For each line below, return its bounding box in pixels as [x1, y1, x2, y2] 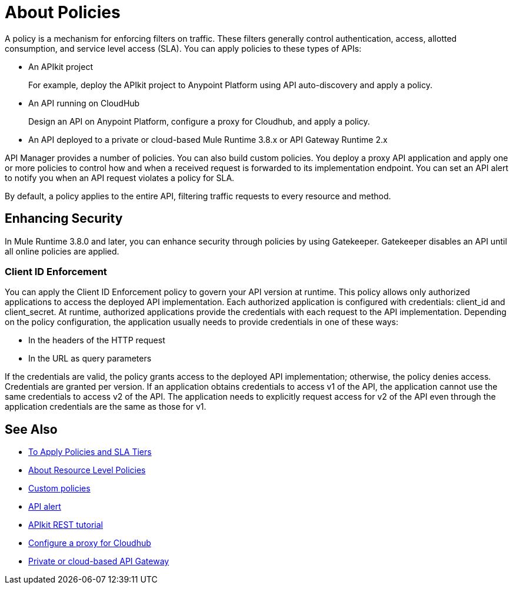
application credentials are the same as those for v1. [5, 401, 206, 412]
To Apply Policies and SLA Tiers [28, 447, 152, 457]
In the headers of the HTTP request [28, 335, 165, 346]
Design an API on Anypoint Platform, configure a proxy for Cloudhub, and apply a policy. [28, 116, 370, 126]
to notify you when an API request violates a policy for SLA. [5, 172, 235, 183]
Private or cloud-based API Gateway [28, 556, 169, 567]
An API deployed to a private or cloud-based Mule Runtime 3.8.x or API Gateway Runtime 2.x [28, 134, 388, 145]
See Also [5, 421, 58, 437]
